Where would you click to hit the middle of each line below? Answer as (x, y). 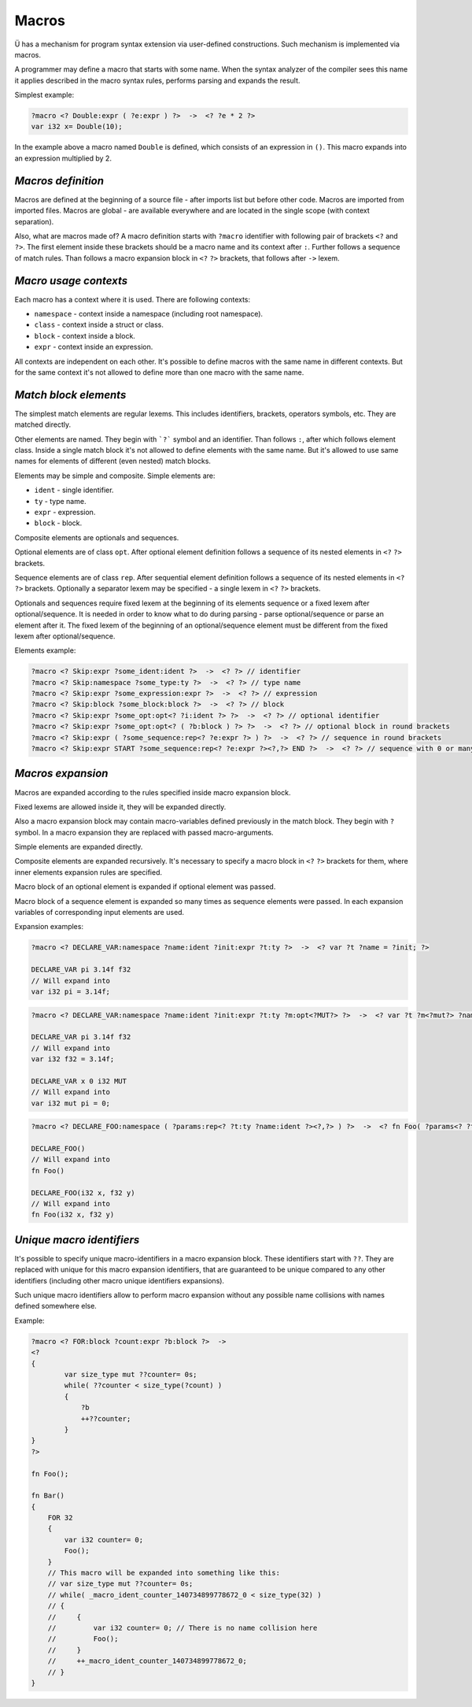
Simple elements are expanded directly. (79, 847)
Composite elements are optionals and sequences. (97, 537)
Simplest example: (44, 95)
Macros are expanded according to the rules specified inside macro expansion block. (153, 792)
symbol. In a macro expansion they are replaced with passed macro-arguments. (144, 832)
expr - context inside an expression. (94, 347)
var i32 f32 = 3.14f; (73, 1059)
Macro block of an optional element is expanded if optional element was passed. (145, 887)
